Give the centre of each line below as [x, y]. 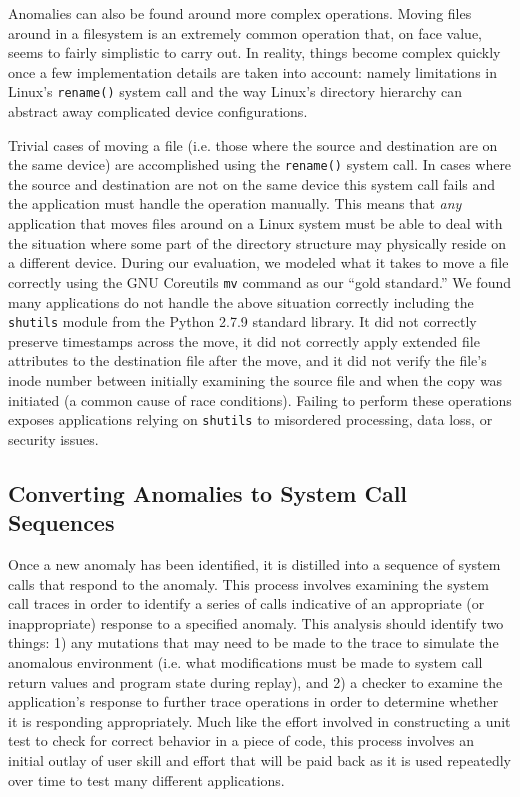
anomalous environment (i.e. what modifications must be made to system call [245, 661]
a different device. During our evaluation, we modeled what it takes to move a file [258, 262]
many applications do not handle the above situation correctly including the [241, 301]
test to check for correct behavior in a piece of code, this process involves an [241, 740]
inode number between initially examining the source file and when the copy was [255, 379]
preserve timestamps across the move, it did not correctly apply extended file [244, 340]
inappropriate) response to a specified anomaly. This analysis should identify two [256, 622]
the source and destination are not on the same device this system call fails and [252, 183]
